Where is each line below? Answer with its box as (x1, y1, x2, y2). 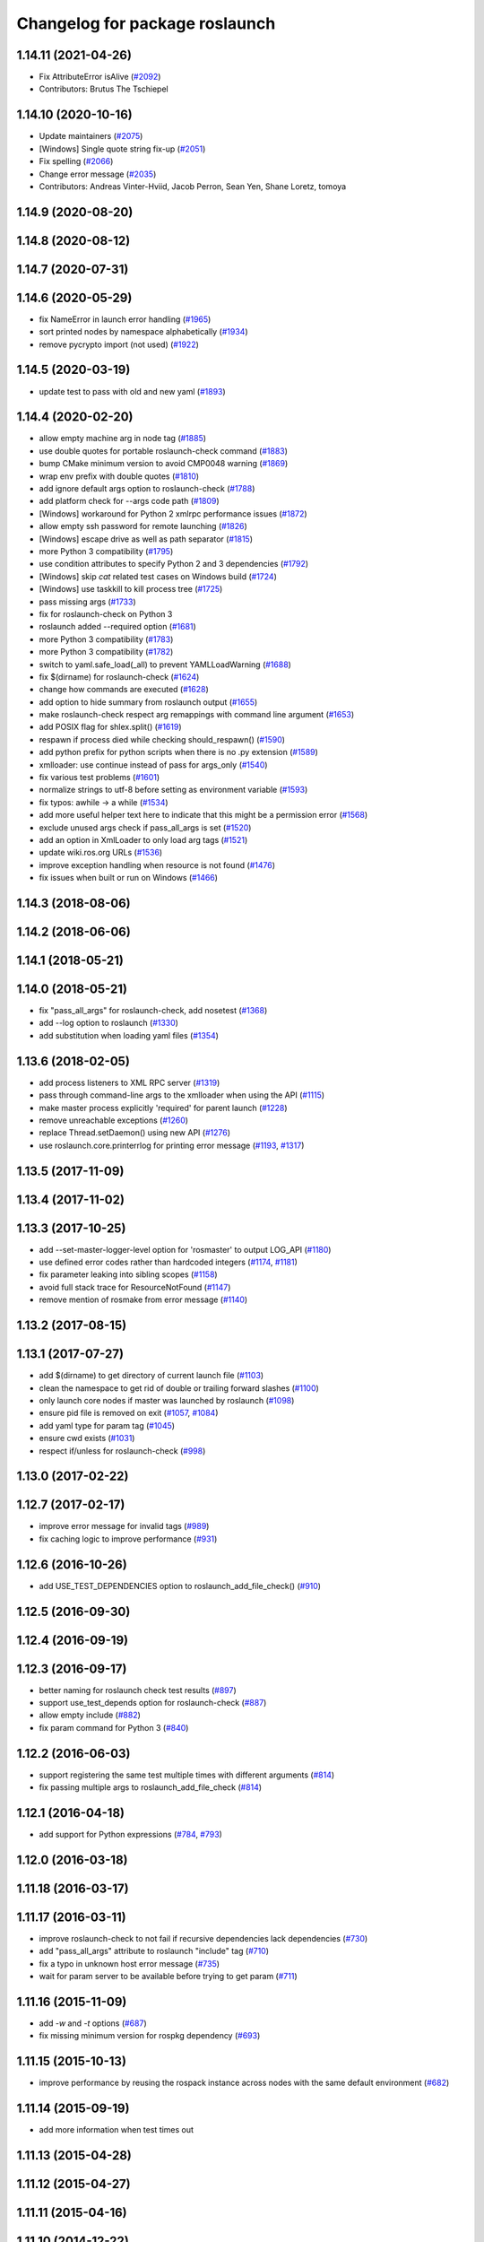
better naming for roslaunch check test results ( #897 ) (39, 1684, 237, 1695)
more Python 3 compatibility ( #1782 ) (39, 647, 174, 657)
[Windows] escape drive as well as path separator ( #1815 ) (39, 534, 254, 544)
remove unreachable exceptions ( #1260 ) (39, 1115, 188, 1125)
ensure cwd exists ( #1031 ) (39, 1433, 135, 1444)
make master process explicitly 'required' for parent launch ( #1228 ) (39, 1102, 288, 1113)
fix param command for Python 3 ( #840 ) (39, 1722, 189, 1733)
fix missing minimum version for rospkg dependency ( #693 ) (39, 2030, 261, 2041)
